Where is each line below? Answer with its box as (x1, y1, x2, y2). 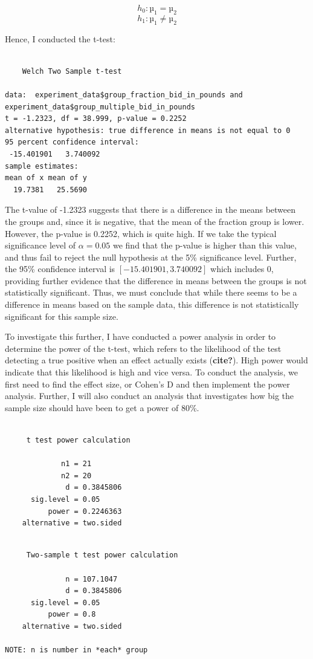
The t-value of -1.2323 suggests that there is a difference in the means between (5, 203, 296, 216)
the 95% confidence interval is (5, 262, 115, 275)
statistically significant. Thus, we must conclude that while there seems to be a (5, 286, 297, 299)
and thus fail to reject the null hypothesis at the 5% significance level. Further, (5, 250, 297, 263)
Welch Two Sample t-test (22, 67, 122, 76)
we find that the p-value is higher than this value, (112, 239, 297, 252)
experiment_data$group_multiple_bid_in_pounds (5, 102, 195, 111)
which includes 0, (210, 262, 274, 275)
